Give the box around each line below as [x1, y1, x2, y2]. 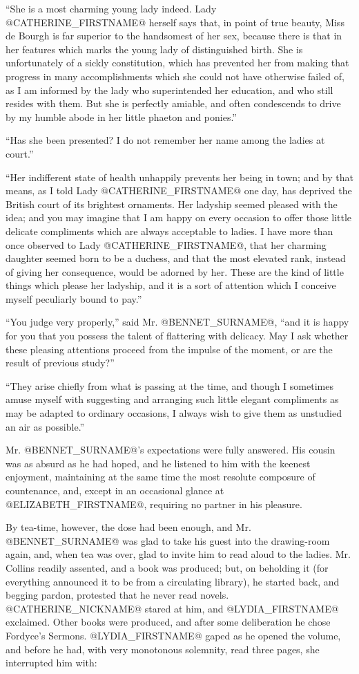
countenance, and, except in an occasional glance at [6, 483, 224, 497]
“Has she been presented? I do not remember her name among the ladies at [6, 133, 325, 147]
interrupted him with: [6, 655, 97, 670]
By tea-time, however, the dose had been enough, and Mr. [6, 520, 251, 534]
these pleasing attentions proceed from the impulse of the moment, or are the [6, 341, 333, 356]
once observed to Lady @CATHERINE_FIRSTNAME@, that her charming [6, 237, 327, 252]
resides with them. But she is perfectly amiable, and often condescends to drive [6, 96, 341, 111]
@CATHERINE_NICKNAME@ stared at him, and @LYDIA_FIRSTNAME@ [6, 601, 339, 615]
